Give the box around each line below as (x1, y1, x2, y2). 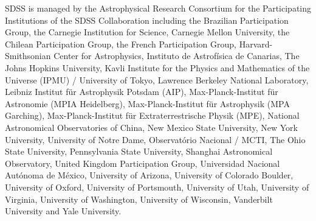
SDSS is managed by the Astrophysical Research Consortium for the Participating (5, 2, 312, 14)
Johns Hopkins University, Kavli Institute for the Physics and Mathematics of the (5, 61, 310, 74)
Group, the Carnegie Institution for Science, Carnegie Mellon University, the (5, 26, 290, 38)
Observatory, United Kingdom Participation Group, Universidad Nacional (5, 156, 280, 169)
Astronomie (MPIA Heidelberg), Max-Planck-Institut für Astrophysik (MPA (5, 97, 290, 110)
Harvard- (239, 37, 273, 50)
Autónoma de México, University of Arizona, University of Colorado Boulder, (5, 169, 294, 181)
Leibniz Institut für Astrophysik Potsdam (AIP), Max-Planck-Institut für (5, 85, 278, 98)
